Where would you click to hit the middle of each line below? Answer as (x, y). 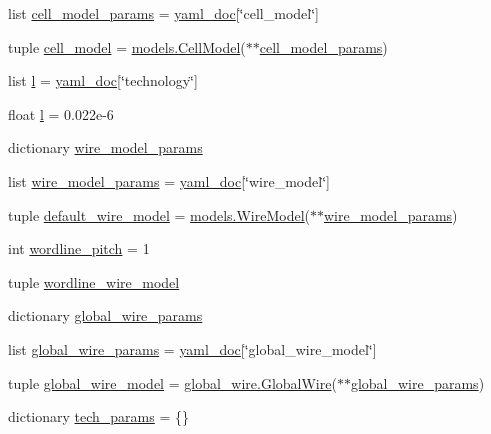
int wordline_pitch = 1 (79, 248)
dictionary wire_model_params (105, 147)
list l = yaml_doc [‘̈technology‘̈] (103, 80)
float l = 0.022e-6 (61, 113)
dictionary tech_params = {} (99, 416)
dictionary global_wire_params (105, 315)
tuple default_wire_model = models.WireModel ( (159, 214)
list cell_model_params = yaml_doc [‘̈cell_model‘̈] (163, 13)
